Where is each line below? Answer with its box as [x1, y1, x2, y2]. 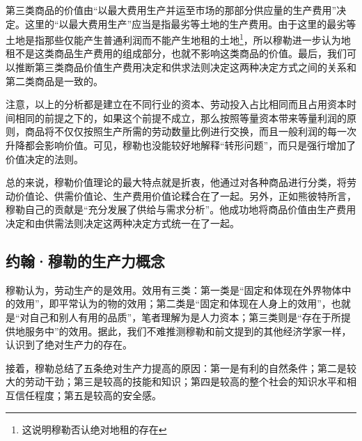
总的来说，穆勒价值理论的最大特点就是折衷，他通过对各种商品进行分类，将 [6, 175, 347, 189]
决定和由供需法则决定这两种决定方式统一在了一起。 [6, 215, 239, 230]
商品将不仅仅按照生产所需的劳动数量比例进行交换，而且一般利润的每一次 [24, 124, 356, 139]
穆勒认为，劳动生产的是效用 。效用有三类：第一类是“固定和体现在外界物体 [6, 282, 342, 297]
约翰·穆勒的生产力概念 [6, 249, 165, 271]
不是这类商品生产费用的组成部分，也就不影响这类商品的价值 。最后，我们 [15, 46, 347, 61]
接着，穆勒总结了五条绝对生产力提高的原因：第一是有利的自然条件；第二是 [6, 360, 347, 375]
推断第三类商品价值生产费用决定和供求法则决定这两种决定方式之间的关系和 [15, 60, 356, 75]
